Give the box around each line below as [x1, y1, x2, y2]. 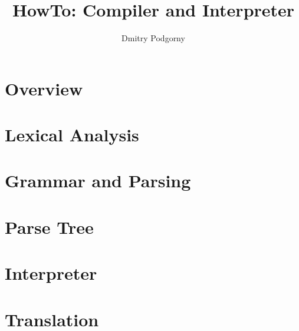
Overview [5, 76, 83, 100]
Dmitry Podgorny [121, 32, 185, 44]
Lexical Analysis [5, 123, 139, 147]
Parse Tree [5, 214, 94, 239]
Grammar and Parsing [5, 168, 191, 193]
